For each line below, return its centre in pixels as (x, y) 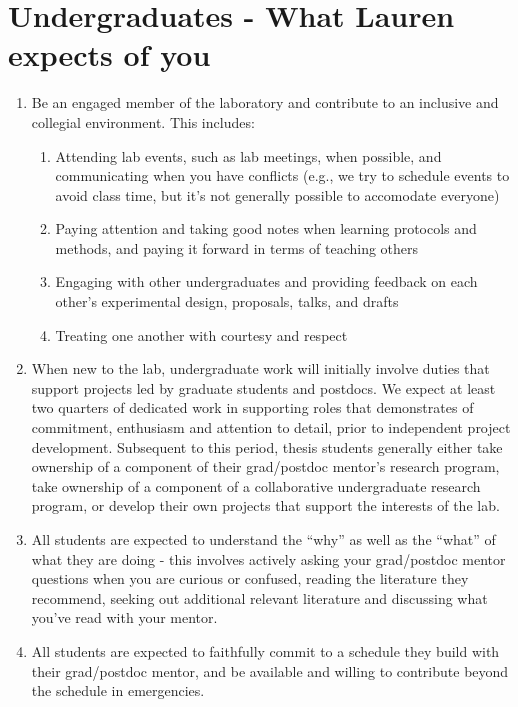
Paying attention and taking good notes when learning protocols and (266, 228)
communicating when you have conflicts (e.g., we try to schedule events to (282, 175)
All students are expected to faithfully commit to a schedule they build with (265, 650)
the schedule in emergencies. (118, 690)
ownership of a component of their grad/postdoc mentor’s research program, (265, 466)
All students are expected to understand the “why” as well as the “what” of (263, 539)
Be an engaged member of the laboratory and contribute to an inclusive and (265, 102)
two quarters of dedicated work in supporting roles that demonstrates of (252, 407)
